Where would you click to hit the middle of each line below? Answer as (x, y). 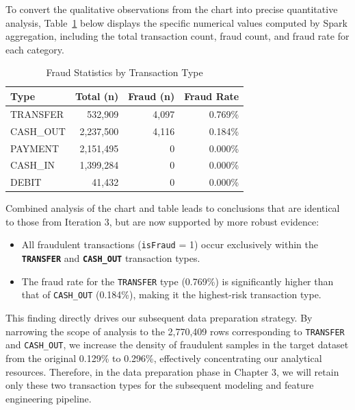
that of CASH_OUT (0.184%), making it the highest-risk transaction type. (171, 294)
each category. (35, 49)
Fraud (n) (152, 96)
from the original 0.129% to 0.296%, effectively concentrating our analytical (164, 358)
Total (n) (97, 96)
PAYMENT (35, 148)
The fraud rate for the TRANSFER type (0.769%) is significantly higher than (177, 281)
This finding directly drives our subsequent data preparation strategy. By (159, 318)
